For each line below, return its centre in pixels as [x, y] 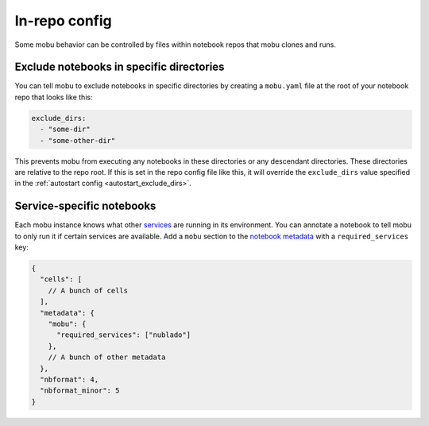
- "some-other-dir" [78, 140]
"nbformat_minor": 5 [80, 391]
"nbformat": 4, [70, 379]
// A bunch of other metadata [107, 357]
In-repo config [63, 21]
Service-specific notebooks [85, 206]
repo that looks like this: [54, 97]
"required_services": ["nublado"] [124, 335]
